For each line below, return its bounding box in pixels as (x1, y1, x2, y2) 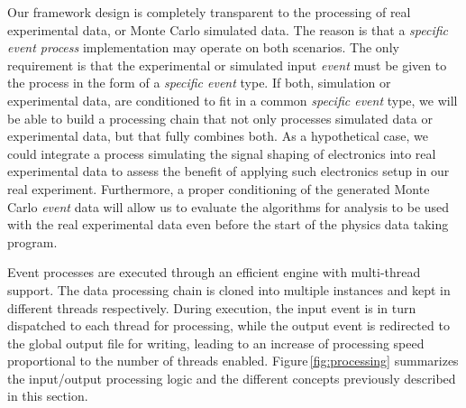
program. (7, 232, 58, 251)
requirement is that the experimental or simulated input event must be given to (7, 55, 447, 74)
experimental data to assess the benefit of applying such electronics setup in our (7, 162, 450, 181)
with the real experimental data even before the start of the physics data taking (7, 215, 449, 234)
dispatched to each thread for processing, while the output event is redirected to (7, 316, 450, 335)
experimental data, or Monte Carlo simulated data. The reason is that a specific (7, 20, 448, 39)
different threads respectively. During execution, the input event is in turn (7, 298, 416, 317)
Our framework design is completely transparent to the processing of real (7, 3, 411, 21)
